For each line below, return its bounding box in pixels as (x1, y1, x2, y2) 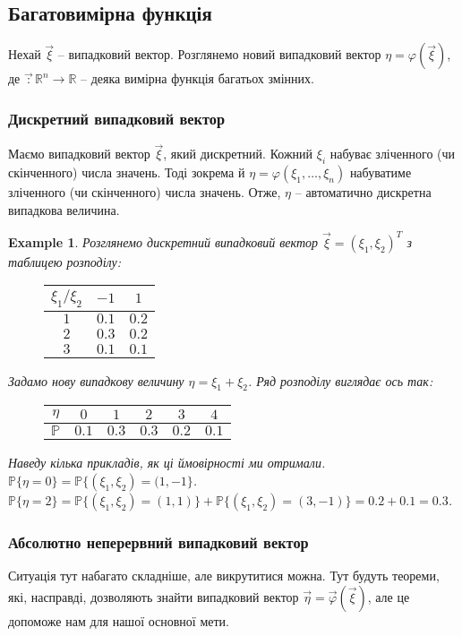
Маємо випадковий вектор (8, 144, 150, 163)
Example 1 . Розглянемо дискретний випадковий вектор (8, 232, 319, 251)
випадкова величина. (8, 200, 120, 219)
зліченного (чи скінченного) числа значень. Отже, (8, 183, 281, 202)
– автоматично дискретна (295, 183, 432, 202)
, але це (367, 587, 410, 606)
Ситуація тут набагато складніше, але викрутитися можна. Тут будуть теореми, (8, 566, 440, 585)
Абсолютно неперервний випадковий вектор (8, 530, 309, 553)
